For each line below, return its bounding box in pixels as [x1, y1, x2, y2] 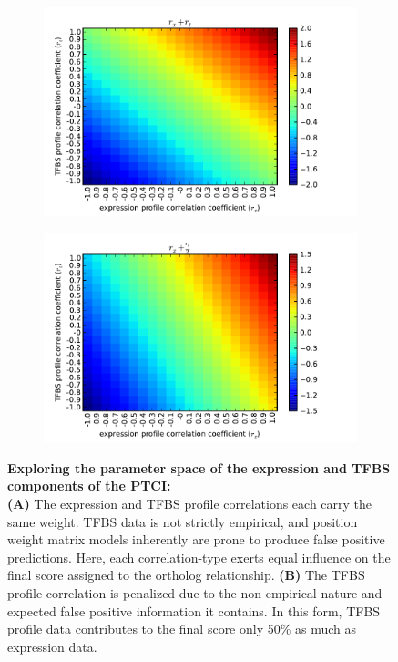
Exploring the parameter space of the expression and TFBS [7, 458, 391, 477]
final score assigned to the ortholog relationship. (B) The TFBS [7, 565, 365, 584]
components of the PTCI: [7, 476, 171, 495]
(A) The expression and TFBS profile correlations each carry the [7, 494, 372, 513]
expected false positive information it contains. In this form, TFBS [7, 601, 381, 620]
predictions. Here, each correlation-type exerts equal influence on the [7, 547, 391, 566]
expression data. [7, 636, 97, 656]
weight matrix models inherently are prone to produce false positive [7, 530, 385, 549]
